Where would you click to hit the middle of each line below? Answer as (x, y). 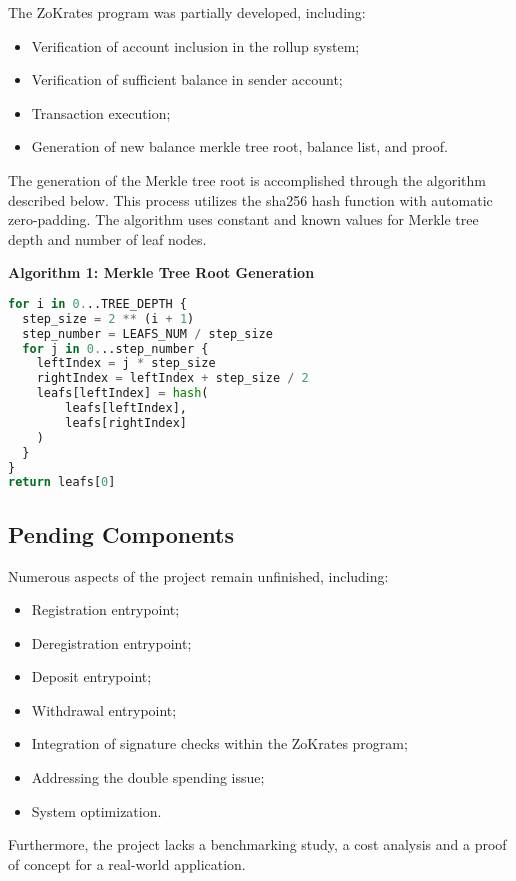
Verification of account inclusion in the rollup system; (195, 45)
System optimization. (96, 810)
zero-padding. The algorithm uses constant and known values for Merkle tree (243, 219)
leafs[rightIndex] (126, 422)
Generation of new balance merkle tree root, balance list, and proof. (239, 146)
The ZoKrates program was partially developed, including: (187, 12)
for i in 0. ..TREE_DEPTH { (98, 303)
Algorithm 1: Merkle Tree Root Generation (161, 272)
